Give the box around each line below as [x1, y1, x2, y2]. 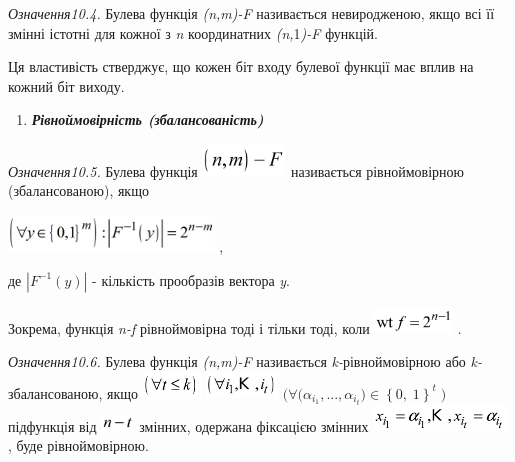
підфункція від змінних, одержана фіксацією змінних [8, 415, 369, 436]
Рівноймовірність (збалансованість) [31, 109, 264, 130]
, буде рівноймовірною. [8, 434, 149, 455]
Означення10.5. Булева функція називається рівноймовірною [8, 160, 465, 181]
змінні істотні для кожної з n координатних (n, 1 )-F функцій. [8, 22, 378, 43]
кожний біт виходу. [8, 75, 125, 96]
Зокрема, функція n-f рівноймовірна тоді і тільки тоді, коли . [8, 317, 462, 338]
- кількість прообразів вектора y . [92, 269, 290, 290]
